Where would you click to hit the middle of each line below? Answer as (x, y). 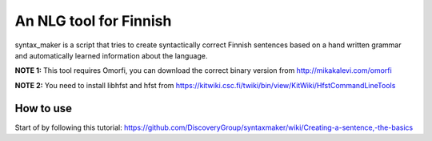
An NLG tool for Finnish (93, 21)
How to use (43, 108)
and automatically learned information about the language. (111, 55)
